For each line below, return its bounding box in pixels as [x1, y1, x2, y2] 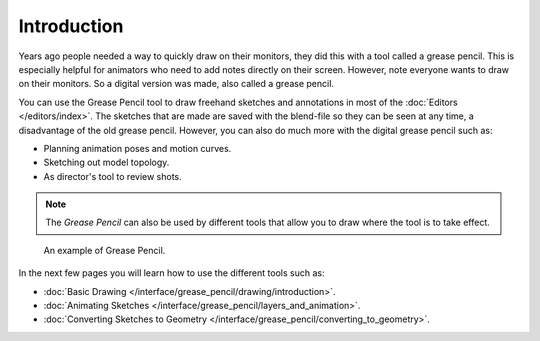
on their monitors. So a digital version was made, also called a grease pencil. [18, 78, 335, 90]
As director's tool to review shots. [43, 170, 182, 182]
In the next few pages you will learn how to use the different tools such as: [18, 267, 325, 279]
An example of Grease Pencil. [43, 244, 166, 256]
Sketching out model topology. [43, 156, 170, 169]
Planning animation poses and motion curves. [43, 142, 232, 154]
